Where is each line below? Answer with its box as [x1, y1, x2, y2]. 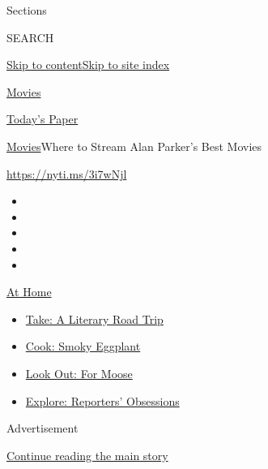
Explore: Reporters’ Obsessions [25, 392, 180, 409]
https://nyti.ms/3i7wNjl [6, 165, 127, 182]
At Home [6, 283, 52, 300]
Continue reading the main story [6, 446, 168, 463]
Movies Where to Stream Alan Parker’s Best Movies [6, 137, 262, 154]
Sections [6, 2, 47, 18]
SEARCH [6, 28, 54, 45]
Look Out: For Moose [25, 364, 133, 381]
